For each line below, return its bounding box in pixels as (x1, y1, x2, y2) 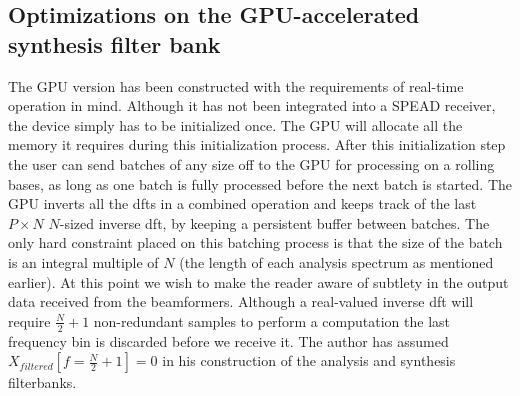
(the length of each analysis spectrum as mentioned (179, 251, 494, 272)
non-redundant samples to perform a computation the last (93, 310, 451, 331)
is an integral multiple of (8, 251, 159, 272)
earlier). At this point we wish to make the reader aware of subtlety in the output (8, 271, 509, 292)
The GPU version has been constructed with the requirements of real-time (8, 75, 464, 96)
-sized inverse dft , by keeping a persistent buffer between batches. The (59, 212, 490, 233)
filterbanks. (8, 372, 77, 393)
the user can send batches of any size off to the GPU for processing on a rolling (8, 153, 495, 174)
